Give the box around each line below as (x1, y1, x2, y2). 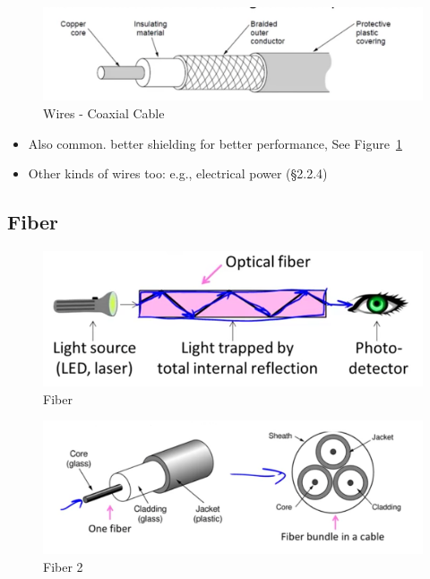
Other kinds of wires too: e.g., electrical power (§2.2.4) (28, 164, 328, 183)
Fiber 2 (43, 557, 83, 575)
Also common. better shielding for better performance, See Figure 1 (28, 134, 402, 152)
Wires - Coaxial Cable (43, 103, 165, 122)
